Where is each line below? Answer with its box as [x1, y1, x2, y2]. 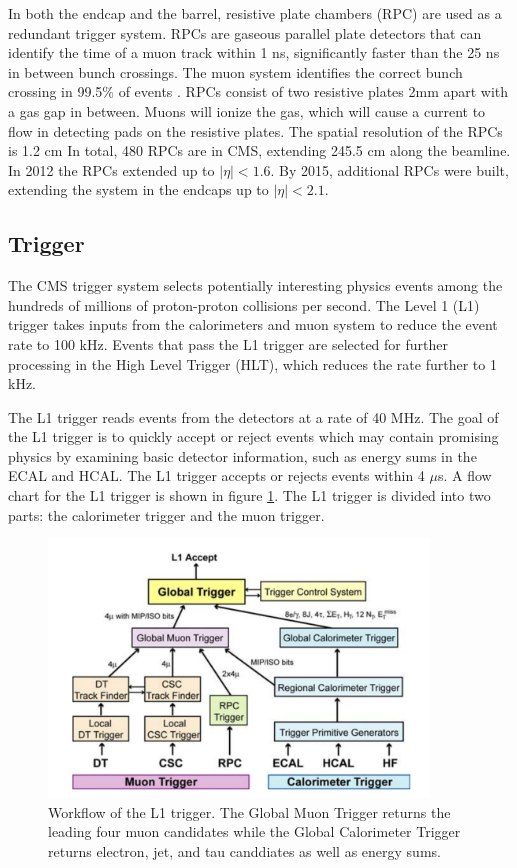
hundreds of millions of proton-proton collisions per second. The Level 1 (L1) [8, 294, 480, 315]
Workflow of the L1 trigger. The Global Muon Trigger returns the [48, 801, 451, 822]
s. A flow [437, 465, 492, 486]
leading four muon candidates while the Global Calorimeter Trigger [48, 821, 461, 842]
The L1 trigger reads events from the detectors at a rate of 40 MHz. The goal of [8, 406, 499, 427]
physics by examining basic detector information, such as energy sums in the [8, 445, 477, 466]
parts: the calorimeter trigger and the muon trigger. [8, 504, 325, 525]
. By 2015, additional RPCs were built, [270, 159, 509, 180]
